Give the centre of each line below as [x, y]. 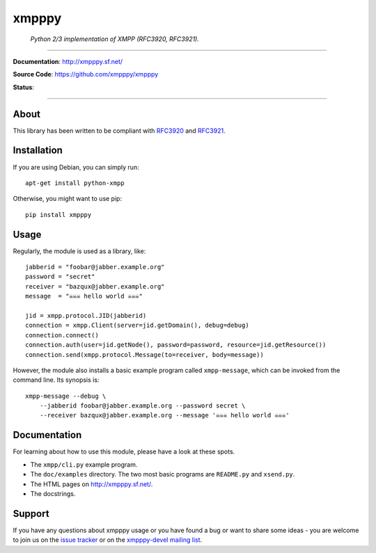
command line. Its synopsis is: [56, 380]
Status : [24, 87]
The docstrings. [53, 493]
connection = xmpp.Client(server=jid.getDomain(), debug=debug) [138, 326]
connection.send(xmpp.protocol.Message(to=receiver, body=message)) [144, 354]
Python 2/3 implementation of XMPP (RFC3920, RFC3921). [115, 39]
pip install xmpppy [58, 215]
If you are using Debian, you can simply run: [76, 167]
